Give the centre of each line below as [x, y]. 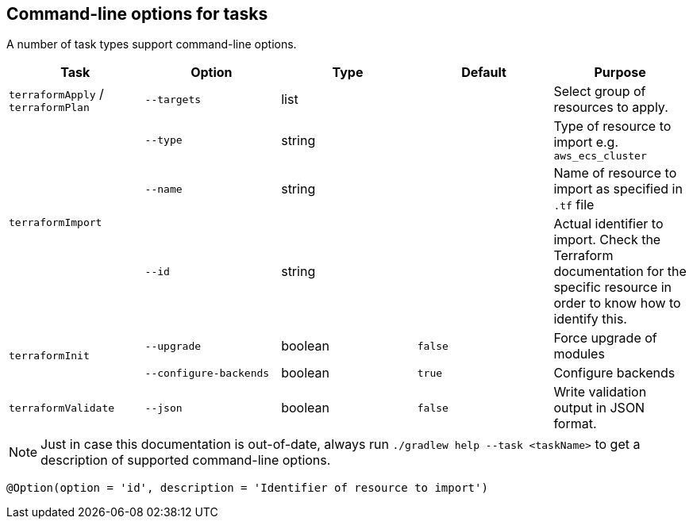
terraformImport [56, 223]
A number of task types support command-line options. [152, 44]
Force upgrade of [605, 338]
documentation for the [620, 272]
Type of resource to [612, 126]
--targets [173, 99]
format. [575, 424]
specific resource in [613, 287]
